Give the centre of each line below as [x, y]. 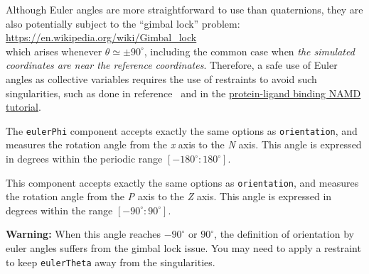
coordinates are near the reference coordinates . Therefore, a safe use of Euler [172, 65]
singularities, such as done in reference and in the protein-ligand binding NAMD [183, 93]
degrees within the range [59, 210]
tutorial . [23, 107]
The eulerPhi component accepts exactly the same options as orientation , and [182, 130]
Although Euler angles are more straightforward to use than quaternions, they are [184, 9]
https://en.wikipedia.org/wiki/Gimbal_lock [101, 37]
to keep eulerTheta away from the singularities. [111, 262]
